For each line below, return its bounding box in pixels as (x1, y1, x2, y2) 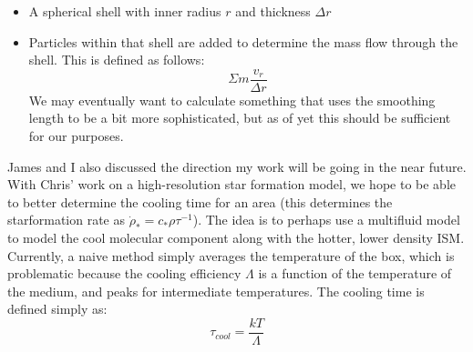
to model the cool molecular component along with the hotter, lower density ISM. (7, 228, 465, 246)
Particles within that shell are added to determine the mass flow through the (28, 32, 458, 51)
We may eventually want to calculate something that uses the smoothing (28, 90, 436, 109)
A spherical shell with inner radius (28, 2, 221, 20)
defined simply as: (7, 299, 108, 318)
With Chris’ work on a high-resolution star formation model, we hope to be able (7, 175, 456, 194)
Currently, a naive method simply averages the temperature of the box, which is (7, 246, 455, 265)
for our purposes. (28, 126, 124, 146)
